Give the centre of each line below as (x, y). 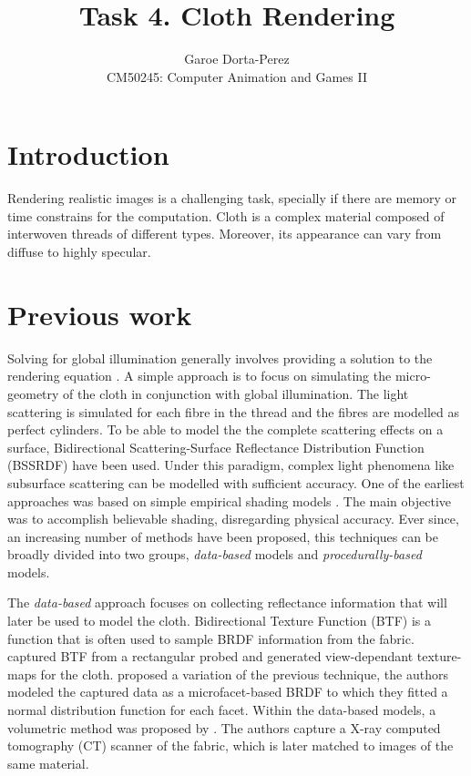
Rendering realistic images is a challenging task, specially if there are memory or (232, 198)
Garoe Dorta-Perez (237, 59)
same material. (48, 763)
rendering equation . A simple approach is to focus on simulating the (200, 376)
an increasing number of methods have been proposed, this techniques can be (223, 536)
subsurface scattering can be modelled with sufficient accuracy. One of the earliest (236, 482)
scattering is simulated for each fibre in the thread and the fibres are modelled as (234, 411)
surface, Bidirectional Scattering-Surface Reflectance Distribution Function (216, 447)
